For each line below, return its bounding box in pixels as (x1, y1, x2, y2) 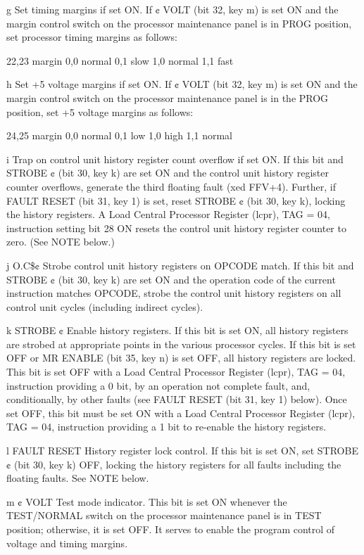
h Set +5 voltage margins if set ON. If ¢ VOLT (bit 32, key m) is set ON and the (6, 77, 358, 91)
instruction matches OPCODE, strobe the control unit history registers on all (6, 286, 341, 300)
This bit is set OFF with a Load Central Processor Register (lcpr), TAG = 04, (6, 364, 346, 379)
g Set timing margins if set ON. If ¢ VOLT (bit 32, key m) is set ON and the (6, 2, 339, 16)
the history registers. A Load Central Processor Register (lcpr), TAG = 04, (6, 207, 330, 222)
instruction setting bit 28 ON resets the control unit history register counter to (6, 220, 346, 235)
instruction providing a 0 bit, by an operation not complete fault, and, (6, 378, 310, 393)
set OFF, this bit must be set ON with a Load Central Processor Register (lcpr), (6, 405, 356, 420)
